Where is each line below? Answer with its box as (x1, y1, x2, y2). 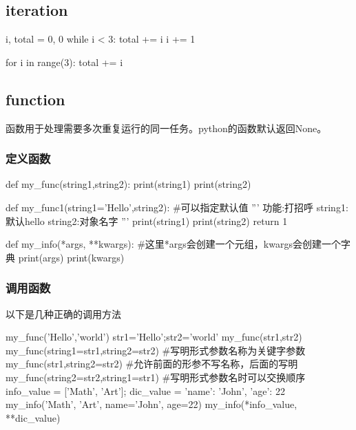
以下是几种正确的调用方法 (6, 306, 121, 321)
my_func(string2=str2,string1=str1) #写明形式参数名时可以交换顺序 (6, 369, 306, 384)
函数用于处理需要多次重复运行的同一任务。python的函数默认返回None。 (6, 120, 327, 135)
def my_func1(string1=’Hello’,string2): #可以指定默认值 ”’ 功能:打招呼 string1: (6, 200, 348, 214)
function (6, 88, 65, 109)
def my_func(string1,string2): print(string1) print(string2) (6, 177, 251, 191)
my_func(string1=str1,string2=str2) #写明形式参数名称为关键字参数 (6, 343, 306, 357)
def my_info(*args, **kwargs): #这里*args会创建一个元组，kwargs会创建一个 (6, 237, 341, 251)
